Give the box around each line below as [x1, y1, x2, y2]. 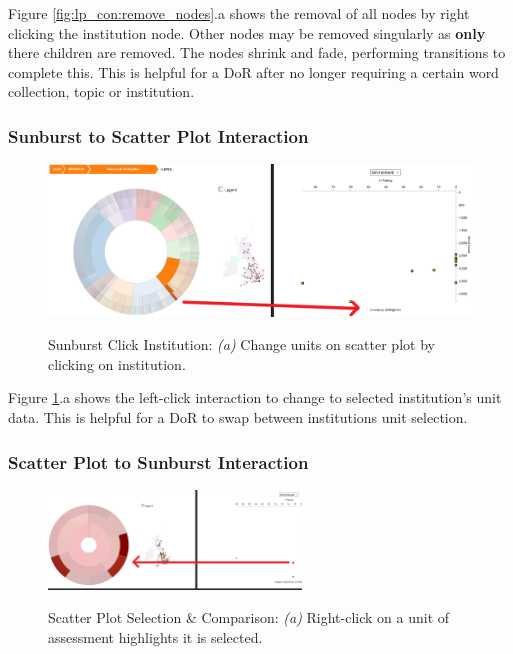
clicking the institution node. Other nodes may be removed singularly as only [8, 22, 486, 43]
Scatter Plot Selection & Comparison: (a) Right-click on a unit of [48, 607, 450, 628]
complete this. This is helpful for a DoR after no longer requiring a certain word [8, 61, 499, 82]
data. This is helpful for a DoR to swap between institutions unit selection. [8, 407, 468, 428]
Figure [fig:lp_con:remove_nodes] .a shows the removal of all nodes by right [8, 3, 470, 23]
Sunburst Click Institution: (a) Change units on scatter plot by [48, 334, 435, 355]
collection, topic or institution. [8, 81, 195, 102]
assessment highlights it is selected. [48, 626, 263, 647]
